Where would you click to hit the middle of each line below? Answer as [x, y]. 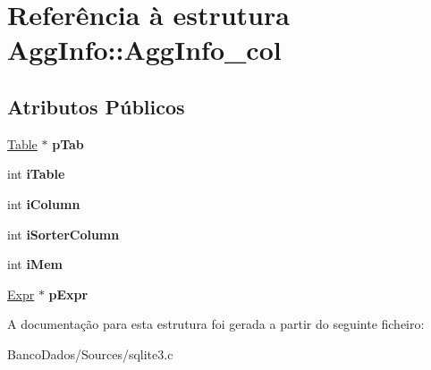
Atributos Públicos [96, 106]
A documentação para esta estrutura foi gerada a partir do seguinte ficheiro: [216, 324]
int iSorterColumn [63, 234]
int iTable [36, 174]
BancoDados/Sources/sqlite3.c [90, 353]
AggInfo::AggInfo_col [144, 50]
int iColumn [44, 203]
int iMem [35, 264]
